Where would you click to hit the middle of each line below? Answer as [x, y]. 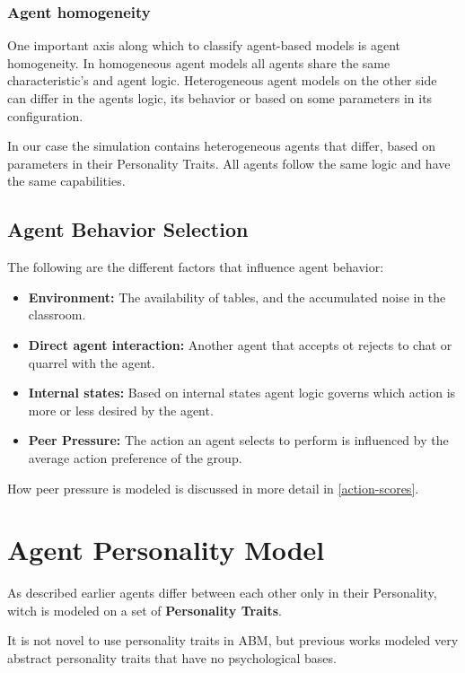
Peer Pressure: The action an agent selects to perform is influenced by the [238, 440]
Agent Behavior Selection [128, 229]
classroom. [57, 315]
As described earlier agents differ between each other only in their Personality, [222, 593]
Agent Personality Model [166, 550]
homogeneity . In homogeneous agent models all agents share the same [199, 62]
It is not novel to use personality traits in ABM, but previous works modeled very [233, 640]
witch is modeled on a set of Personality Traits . [145, 610]
